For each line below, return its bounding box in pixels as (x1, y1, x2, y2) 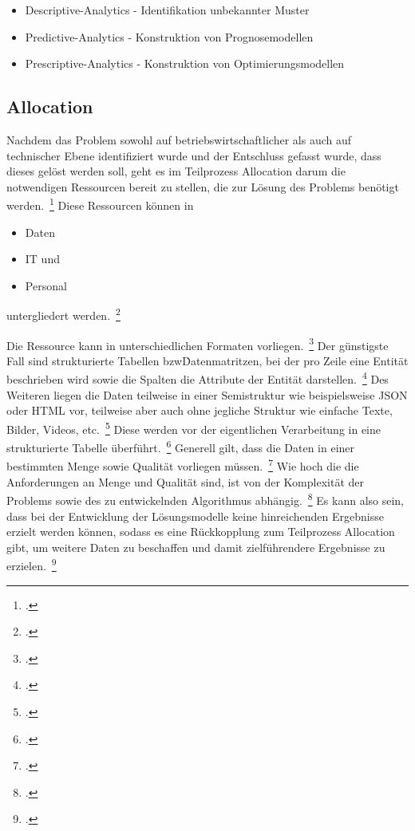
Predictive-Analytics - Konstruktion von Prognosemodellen (25, 28, 314, 45)
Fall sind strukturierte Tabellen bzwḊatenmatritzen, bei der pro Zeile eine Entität (6, 352, 409, 368)
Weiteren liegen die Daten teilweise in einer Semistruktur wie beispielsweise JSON (6, 386, 408, 403)
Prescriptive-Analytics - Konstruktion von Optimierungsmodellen (25, 55, 345, 72)
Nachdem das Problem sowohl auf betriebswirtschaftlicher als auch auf (6, 131, 352, 148)
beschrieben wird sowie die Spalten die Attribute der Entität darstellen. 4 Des (6, 368, 389, 388)
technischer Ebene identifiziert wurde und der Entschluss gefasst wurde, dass (6, 147, 381, 163)
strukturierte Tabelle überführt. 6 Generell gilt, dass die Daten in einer (6, 437, 355, 455)
